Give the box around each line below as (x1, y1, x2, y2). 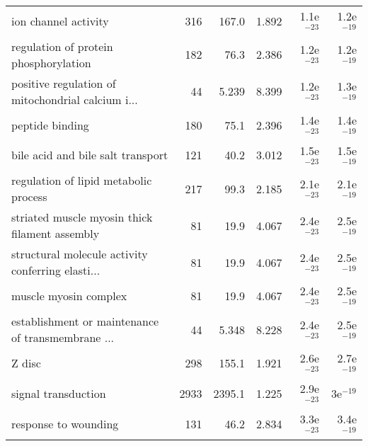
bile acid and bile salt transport (11, 147, 168, 164)
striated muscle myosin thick (11, 209, 153, 226)
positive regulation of (11, 74, 116, 91)
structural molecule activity (11, 246, 148, 263)
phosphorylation (11, 54, 91, 71)
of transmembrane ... (11, 329, 115, 346)
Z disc (11, 355, 41, 372)
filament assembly (11, 225, 100, 242)
